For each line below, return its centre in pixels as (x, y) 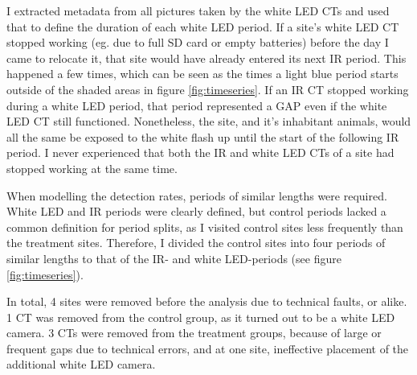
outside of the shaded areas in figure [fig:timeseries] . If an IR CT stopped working (208, 89)
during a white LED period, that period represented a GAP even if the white (197, 105)
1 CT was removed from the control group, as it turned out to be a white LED (201, 317)
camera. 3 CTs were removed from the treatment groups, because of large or (194, 333)
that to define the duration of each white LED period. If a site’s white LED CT (203, 26)
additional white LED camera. (81, 364)
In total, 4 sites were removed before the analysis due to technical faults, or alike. (207, 301)
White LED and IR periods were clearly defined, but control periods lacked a (196, 211)
